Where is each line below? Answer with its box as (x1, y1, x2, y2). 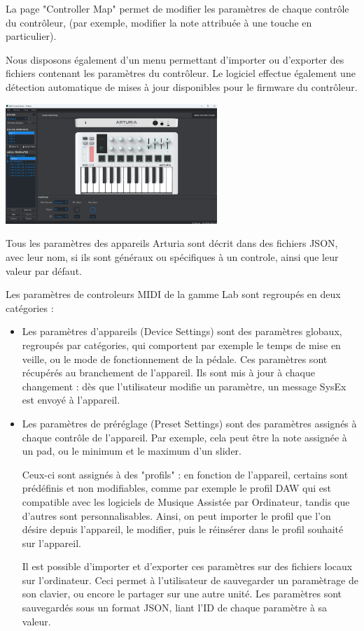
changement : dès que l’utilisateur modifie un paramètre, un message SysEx (22, 378, 346, 393)
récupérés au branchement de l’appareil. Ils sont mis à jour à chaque (22, 365, 315, 380)
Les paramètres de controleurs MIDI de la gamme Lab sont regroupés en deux (6, 287, 341, 302)
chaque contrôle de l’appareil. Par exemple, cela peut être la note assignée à (22, 430, 347, 444)
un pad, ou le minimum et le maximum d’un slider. (22, 444, 241, 458)
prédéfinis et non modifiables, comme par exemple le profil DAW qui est (22, 481, 331, 495)
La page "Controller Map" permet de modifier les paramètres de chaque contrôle (6, 1, 349, 15)
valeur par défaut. (6, 263, 82, 278)
